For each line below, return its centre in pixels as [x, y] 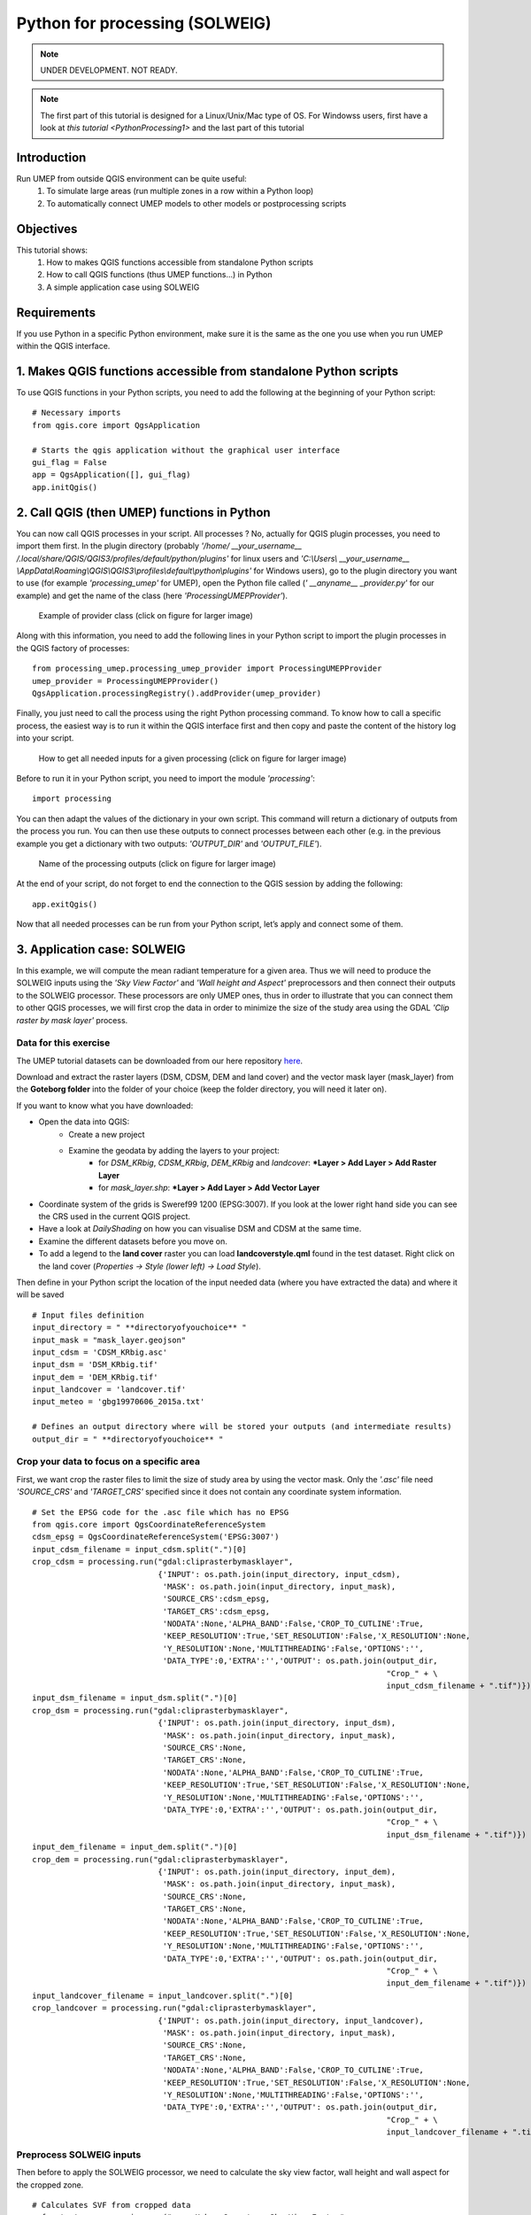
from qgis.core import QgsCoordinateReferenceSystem [149, 1524]
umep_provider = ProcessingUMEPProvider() [126, 681]
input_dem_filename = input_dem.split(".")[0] [135, 1847]
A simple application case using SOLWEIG [123, 287]
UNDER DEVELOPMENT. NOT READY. [109, 70]
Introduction [51, 157]
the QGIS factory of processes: [73, 648]
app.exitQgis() [65, 904]
